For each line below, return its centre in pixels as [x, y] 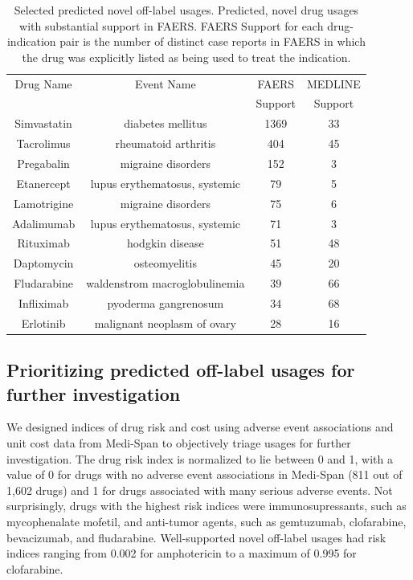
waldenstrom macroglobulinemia [166, 283]
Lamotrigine [44, 203]
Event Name [166, 83]
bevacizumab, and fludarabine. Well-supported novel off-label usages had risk [196, 537]
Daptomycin [43, 263]
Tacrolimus [43, 143]
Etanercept [43, 183]
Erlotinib [43, 323]
